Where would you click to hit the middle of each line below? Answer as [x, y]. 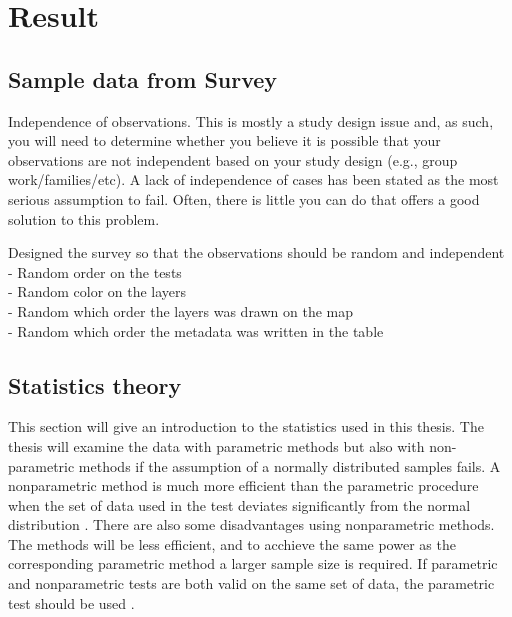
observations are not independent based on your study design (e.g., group [233, 159]
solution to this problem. [84, 218]
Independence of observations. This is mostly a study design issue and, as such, [251, 120]
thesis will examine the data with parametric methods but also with [216, 445]
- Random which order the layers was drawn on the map [181, 310]
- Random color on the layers [97, 291]
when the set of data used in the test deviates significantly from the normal [239, 504]
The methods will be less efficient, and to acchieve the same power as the [232, 543]
